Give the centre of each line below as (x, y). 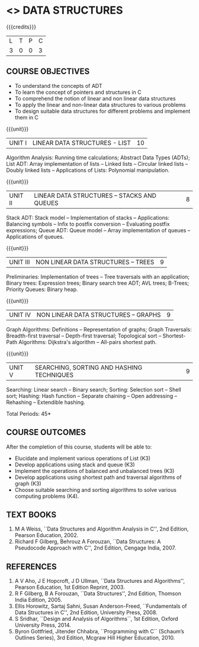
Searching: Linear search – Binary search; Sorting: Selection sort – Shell (94, 389)
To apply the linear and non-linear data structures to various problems (100, 105)
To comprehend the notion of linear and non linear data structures (95, 98)
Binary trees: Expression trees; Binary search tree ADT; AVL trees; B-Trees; (98, 283)
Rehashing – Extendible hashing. (46, 402)
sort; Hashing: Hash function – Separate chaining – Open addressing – (92, 396)
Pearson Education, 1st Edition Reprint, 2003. (70, 587)
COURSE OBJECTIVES (48, 72)
